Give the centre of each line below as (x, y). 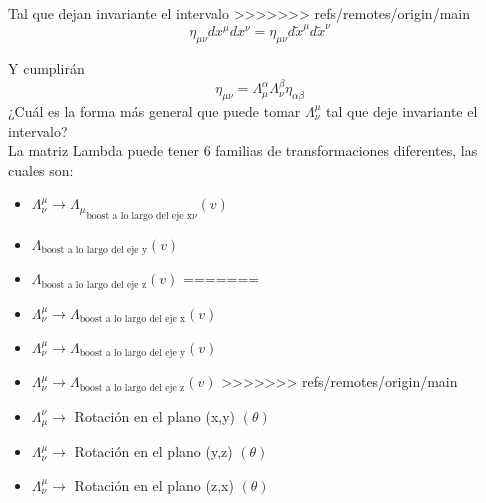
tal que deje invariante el (402, 111)
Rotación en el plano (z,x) (154, 484)
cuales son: (41, 169)
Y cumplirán (46, 68)
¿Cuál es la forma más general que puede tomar (154, 111)
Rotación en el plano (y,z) (153, 451)
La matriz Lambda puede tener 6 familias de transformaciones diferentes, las (243, 150)
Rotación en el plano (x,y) (155, 415)
